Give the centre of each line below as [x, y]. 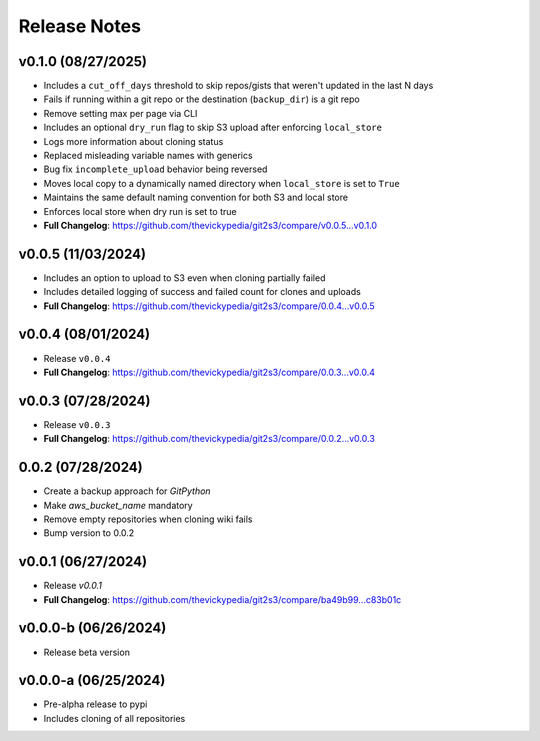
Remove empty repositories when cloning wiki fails [148, 519]
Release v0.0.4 [77, 358]
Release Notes [80, 26]
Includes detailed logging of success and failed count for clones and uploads [202, 292]
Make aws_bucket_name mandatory [118, 505]
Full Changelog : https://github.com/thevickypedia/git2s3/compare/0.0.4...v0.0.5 [209, 306]
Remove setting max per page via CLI [120, 113]
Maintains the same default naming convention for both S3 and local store [196, 197]
